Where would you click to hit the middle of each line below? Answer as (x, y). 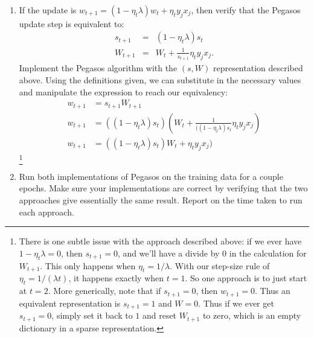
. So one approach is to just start (246, 278)
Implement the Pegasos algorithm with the (98, 68)
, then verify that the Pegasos (246, 10)
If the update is (48, 10)
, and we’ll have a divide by (169, 253)
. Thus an (273, 291)
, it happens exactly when (116, 278)
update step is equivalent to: (72, 23)
